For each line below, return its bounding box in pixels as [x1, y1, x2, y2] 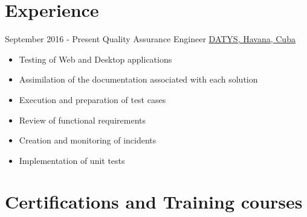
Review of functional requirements [19, 113, 146, 126]
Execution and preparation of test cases [19, 93, 166, 105]
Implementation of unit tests [19, 154, 125, 166]
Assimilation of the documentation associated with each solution [19, 73, 258, 86]
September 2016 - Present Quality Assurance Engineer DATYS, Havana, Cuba [5, 33, 296, 45]
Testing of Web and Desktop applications [19, 52, 172, 65]
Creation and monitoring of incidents [19, 134, 157, 146]
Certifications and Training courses [5, 189, 303, 214]
